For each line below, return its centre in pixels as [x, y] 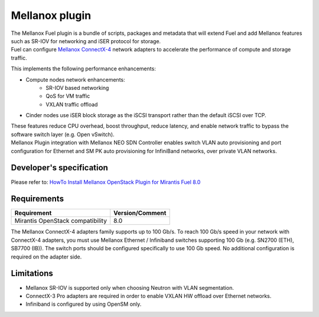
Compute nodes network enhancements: [75, 79]
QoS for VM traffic [68, 96]
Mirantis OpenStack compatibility [61, 221]
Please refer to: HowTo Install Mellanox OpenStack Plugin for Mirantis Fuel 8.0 [106, 182]
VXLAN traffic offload [72, 104]
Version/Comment [140, 213]
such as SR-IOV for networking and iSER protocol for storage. [86, 41]
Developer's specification [60, 168]
